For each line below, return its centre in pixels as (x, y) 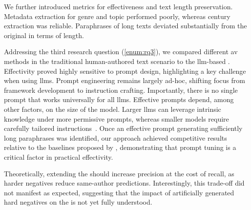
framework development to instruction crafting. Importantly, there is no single (121, 90)
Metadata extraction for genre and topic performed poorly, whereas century (117, 16)
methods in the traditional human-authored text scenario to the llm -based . (117, 61)
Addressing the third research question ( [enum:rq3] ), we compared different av (121, 52)
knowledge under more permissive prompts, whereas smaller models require (116, 118)
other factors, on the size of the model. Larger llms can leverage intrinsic (113, 109)
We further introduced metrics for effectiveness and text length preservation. (118, 6)
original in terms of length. (44, 35)
